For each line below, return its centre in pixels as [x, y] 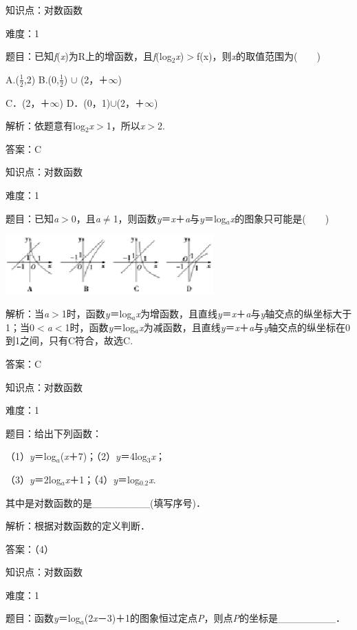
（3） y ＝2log [33, 479]
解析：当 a [28, 314]
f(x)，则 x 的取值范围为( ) [258, 56]
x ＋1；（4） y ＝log [102, 479]
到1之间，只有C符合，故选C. [69, 340]
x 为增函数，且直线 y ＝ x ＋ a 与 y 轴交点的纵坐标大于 [244, 314]
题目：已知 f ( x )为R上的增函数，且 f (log [89, 56]
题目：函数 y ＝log [43, 618]
